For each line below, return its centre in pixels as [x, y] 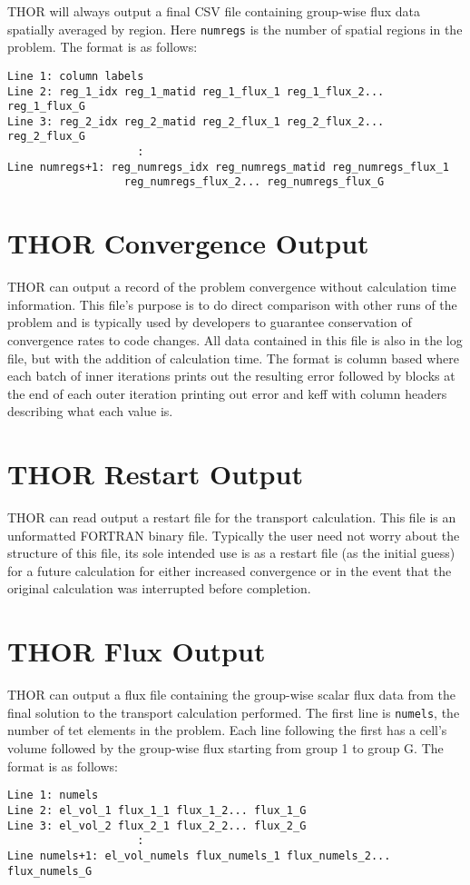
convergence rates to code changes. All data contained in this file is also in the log [235, 340]
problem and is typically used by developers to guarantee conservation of [210, 322]
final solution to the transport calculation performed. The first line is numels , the [234, 712]
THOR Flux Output [137, 651]
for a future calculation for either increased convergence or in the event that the [230, 570]
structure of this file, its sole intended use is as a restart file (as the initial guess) [231, 553]
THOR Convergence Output [188, 243]
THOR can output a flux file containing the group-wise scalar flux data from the [231, 695]
